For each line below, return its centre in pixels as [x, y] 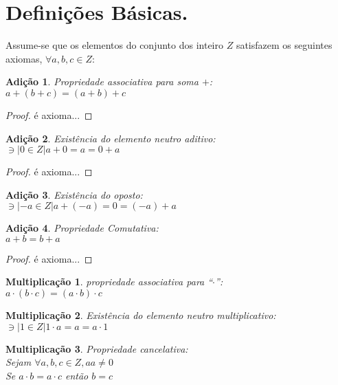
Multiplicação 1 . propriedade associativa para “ [109, 282]
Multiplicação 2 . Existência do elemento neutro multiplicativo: [141, 315]
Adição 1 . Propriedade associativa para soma [102, 81]
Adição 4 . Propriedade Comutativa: [82, 228]
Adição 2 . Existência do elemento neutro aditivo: [111, 138]
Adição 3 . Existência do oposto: [74, 194]
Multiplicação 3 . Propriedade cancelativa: [97, 348]
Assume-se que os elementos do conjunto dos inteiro [115, 45]
